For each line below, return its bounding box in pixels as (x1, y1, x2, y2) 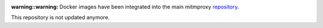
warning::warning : (11, 3, 59, 10)
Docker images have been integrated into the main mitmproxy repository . (59, 3, 239, 10)
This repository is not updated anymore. (11, 14, 110, 21)
